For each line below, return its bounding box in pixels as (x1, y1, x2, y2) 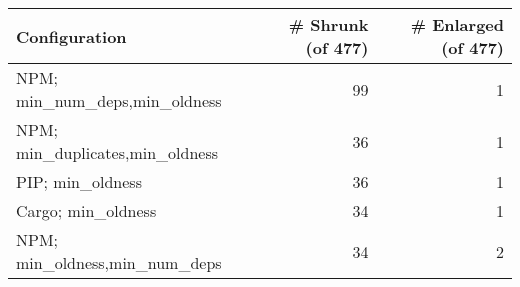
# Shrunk (288, 13, 369, 36)
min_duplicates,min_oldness (16, 141, 219, 164)
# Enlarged (410, 13, 504, 36)
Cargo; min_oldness (16, 199, 157, 222)
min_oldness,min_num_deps (16, 251, 222, 274)
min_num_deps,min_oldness (16, 89, 222, 112)
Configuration (16, 24, 127, 48)
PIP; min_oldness (16, 170, 142, 193)
